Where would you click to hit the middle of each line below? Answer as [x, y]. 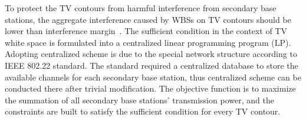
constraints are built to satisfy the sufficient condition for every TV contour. [143, 111]
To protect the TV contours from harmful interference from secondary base [141, 8]
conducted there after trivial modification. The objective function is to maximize [150, 88]
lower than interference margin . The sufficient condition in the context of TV [146, 31]
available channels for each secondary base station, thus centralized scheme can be [153, 77]
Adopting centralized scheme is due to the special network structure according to [151, 54]
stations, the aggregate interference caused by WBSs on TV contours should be [148, 19]
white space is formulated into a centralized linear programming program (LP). [148, 42]
